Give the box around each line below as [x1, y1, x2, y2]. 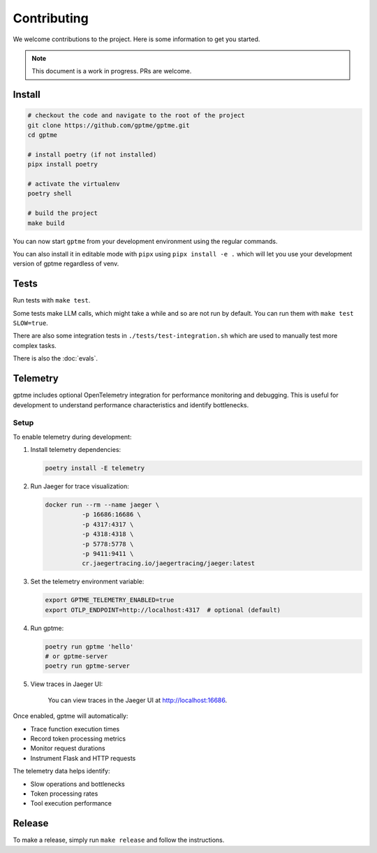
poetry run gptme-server [45, 662, 131, 670]
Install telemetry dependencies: [30, 446, 121, 454]
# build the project [27, 210, 98, 217]
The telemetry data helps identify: [13, 767, 110, 775]
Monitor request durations [30, 744, 105, 752]
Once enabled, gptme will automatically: [13, 712, 128, 720]
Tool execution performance [30, 799, 112, 808]
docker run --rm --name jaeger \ [45, 501, 160, 509]
